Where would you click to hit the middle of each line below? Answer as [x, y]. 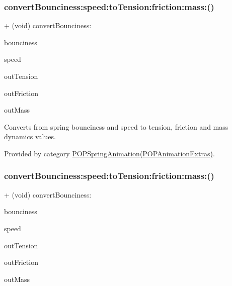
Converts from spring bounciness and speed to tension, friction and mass [116, 126]
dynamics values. [30, 136]
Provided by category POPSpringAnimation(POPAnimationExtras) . [109, 153]
